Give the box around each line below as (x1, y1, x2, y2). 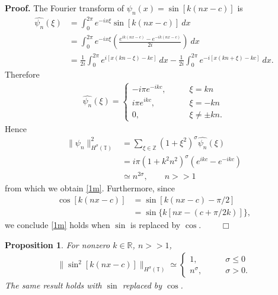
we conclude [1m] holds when (5, 219, 110, 231)
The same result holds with (5, 279, 102, 291)
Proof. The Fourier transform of (5, 2, 124, 14)
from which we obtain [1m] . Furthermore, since (5, 182, 175, 194)
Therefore (5, 68, 40, 81)
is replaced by (130, 219, 181, 231)
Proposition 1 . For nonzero (5, 238, 110, 251)
